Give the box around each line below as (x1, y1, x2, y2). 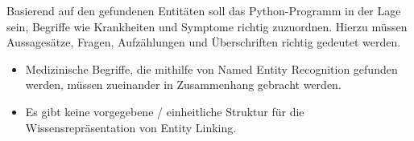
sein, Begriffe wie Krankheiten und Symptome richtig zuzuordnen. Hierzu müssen (6, 18, 408, 34)
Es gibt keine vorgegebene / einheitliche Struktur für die (25, 103, 304, 119)
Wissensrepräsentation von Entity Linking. (25, 119, 237, 135)
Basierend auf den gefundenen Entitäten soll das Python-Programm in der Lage (6, 2, 401, 18)
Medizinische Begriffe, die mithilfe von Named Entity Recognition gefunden (25, 60, 398, 77)
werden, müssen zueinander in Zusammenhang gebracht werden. (25, 76, 342, 93)
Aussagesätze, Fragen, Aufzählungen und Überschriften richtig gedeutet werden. (6, 34, 401, 50)
